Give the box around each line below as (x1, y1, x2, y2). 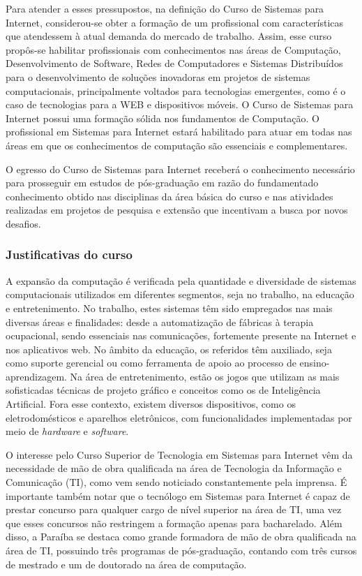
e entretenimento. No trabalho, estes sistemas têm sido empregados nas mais (6, 300, 333, 315)
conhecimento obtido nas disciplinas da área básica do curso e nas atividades (6, 189, 333, 203)
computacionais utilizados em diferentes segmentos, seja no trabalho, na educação (6, 287, 354, 302)
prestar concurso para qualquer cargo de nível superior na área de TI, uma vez (6, 502, 342, 517)
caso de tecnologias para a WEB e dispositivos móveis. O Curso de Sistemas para (6, 97, 354, 112)
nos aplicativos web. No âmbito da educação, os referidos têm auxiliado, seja (6, 341, 332, 356)
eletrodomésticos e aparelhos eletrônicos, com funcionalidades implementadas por (6, 410, 352, 424)
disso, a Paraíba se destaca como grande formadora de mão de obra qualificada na (6, 529, 356, 544)
